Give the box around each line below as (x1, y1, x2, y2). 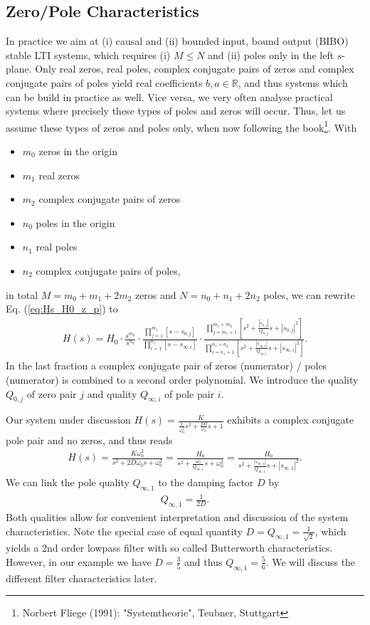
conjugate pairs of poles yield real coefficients (6, 75, 203, 90)
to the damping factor (158, 474, 254, 489)
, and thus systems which (238, 75, 348, 90)
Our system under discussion (6, 412, 131, 427)
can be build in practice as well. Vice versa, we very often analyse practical (6, 89, 333, 104)
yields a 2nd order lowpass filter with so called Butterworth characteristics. (6, 540, 333, 555)
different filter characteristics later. (6, 570, 157, 585)
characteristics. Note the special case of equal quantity (6, 523, 243, 538)
